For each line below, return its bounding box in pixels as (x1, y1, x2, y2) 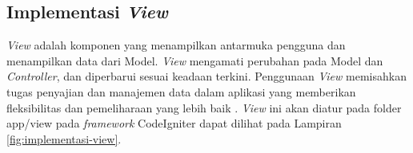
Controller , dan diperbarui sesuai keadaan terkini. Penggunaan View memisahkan (6, 68, 407, 84)
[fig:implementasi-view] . (6, 130, 122, 147)
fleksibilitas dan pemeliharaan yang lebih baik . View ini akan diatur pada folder (6, 99, 402, 116)
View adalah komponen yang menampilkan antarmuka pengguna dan (6, 37, 346, 53)
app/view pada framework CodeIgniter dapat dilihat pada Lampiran (6, 115, 342, 131)
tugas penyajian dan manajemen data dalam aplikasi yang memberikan (6, 83, 356, 100)
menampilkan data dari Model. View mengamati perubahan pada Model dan (6, 52, 383, 69)
